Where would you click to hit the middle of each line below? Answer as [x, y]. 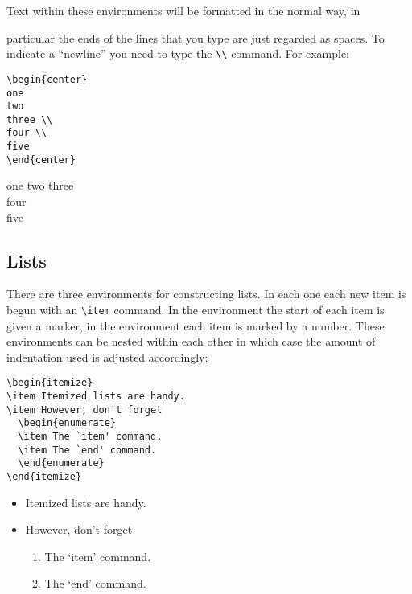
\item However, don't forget [84, 410]
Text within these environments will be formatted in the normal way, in [183, 10]
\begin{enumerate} [67, 423]
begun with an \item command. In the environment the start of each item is [196, 310]
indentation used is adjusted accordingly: [107, 356]
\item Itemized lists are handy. [96, 397]
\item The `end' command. [87, 450]
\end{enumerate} [61, 463]
